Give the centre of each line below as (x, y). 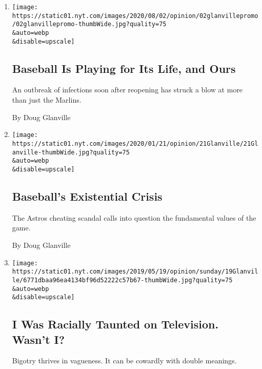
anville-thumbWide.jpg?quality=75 (71, 152)
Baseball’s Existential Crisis (87, 196)
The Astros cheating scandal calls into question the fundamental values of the (134, 217)
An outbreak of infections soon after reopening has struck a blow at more (127, 90)
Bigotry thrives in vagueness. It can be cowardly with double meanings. (124, 361)
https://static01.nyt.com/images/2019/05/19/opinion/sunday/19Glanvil (135, 272)
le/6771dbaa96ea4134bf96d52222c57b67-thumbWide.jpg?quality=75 (122, 280)
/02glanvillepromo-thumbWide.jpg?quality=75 (89, 24)
